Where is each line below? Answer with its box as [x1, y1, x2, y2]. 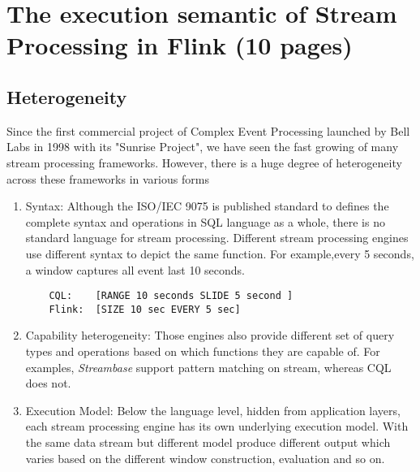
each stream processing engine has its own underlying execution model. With [25, 418, 409, 435]
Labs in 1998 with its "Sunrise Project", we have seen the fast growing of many [6, 138, 399, 155]
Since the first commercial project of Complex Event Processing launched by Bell [6, 122, 410, 139]
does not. [25, 375, 71, 392]
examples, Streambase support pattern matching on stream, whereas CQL [25, 358, 392, 375]
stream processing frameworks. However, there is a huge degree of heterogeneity [6, 154, 402, 171]
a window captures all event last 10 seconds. [25, 261, 245, 278]
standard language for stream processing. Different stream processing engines [25, 229, 409, 246]
